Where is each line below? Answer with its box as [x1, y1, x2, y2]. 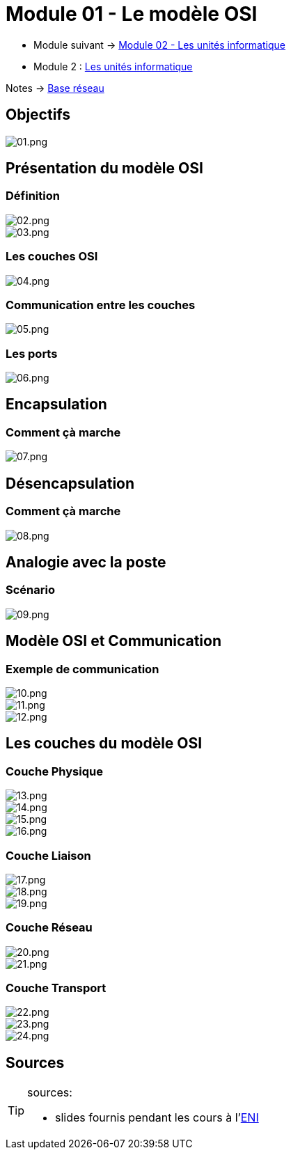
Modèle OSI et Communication [6, 632, 222, 650]
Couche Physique [6, 764, 103, 778]
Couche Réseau [6, 920, 93, 935]
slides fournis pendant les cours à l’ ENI [55, 1110, 259, 1125]
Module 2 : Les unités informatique [33, 60, 193, 72]
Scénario [6, 583, 55, 597]
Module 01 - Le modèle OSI [6, 2, 258, 26]
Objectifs [6, 106, 71, 124]
